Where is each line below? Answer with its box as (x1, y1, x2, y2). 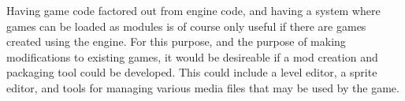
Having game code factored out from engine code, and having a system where (6, 2, 381, 18)
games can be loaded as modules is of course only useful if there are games (6, 17, 366, 34)
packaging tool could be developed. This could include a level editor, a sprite (6, 64, 377, 80)
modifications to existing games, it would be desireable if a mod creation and (6, 48, 378, 65)
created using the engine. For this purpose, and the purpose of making (6, 33, 346, 50)
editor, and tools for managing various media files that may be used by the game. (6, 79, 399, 95)
